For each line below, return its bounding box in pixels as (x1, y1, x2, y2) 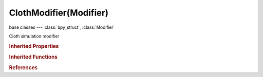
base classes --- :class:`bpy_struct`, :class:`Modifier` (9, 24, 115, 30)
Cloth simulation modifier (9, 33, 59, 39)
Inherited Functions (9, 54, 58, 60)
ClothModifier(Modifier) (9, 7, 109, 18)
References (9, 64, 38, 71)
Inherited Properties (9, 43, 59, 50)
